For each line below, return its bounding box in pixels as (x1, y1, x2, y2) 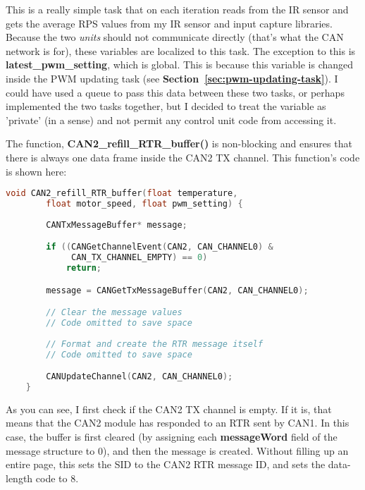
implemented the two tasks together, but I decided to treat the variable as (6, 99, 326, 114)
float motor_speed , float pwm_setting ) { (46, 199, 243, 209)
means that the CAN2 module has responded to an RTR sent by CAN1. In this (6, 415, 349, 430)
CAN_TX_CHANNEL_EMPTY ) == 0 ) (71, 252, 208, 263)
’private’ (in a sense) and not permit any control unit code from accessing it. (6, 112, 337, 127)
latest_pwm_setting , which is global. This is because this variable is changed (6, 57, 354, 72)
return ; (66, 263, 102, 274)
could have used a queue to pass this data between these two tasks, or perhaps (6, 85, 345, 99)
